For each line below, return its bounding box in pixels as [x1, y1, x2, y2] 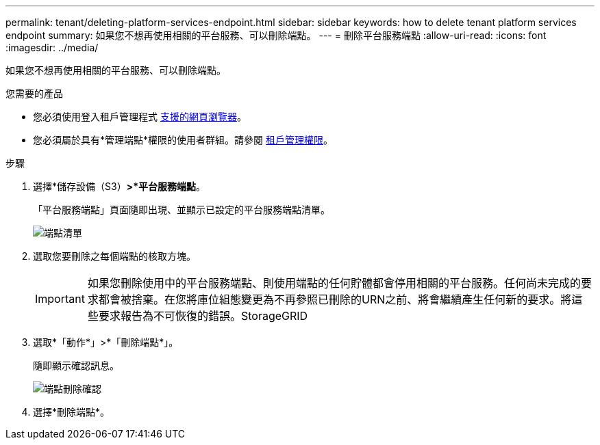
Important [35, 292, 85, 306]
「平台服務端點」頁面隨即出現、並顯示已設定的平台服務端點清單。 [33, 204, 330, 215]
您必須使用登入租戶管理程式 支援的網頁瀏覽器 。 [33, 111, 247, 122]
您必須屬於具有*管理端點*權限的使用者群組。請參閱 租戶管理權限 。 [33, 134, 333, 146]
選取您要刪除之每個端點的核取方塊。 [33, 250, 196, 262]
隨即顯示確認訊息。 [33, 360, 119, 371]
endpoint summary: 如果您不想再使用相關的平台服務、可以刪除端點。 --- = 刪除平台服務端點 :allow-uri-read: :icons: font [5, 29, 547, 41]
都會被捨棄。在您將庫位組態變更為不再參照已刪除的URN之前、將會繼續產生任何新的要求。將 [98, 293, 572, 306]
